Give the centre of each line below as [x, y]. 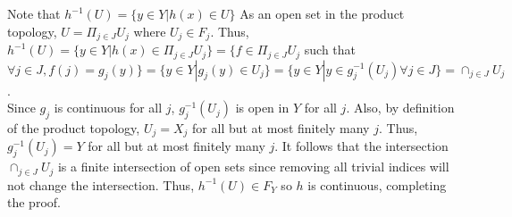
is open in [262, 108]
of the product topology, [74, 127]
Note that [34, 13]
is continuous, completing [377, 184]
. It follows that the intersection [361, 146]
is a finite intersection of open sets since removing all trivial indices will [253, 167]
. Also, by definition [400, 108]
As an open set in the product [322, 13]
